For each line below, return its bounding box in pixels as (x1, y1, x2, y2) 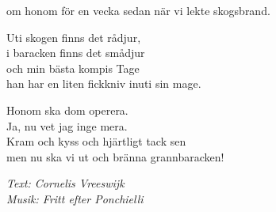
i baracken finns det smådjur (6, 44, 145, 61)
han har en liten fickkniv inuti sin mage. (6, 75, 201, 92)
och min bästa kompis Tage (6, 59, 140, 76)
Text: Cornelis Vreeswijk (6, 175, 125, 191)
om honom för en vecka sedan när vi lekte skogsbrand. (6, 2, 270, 18)
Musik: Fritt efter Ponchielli (6, 190, 144, 206)
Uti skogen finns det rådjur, (6, 28, 141, 45)
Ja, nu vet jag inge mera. (6, 117, 128, 134)
